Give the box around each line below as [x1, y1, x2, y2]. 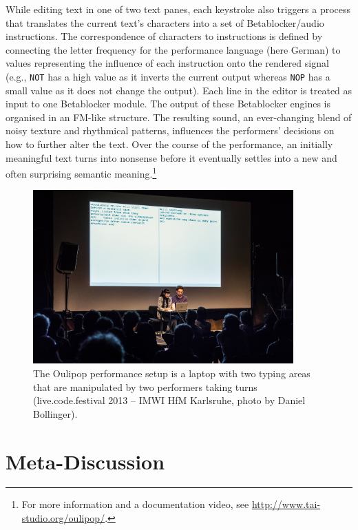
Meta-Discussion [6, 447, 165, 475]
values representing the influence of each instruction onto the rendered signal [6, 56, 329, 70]
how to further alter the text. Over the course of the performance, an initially [6, 137, 333, 151]
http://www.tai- [251, 497, 321, 511]
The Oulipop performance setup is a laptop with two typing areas [33, 365, 310, 380]
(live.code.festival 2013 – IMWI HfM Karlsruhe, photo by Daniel [33, 393, 306, 407]
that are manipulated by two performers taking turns [33, 379, 257, 394]
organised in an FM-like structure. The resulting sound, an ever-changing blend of [6, 109, 352, 124]
